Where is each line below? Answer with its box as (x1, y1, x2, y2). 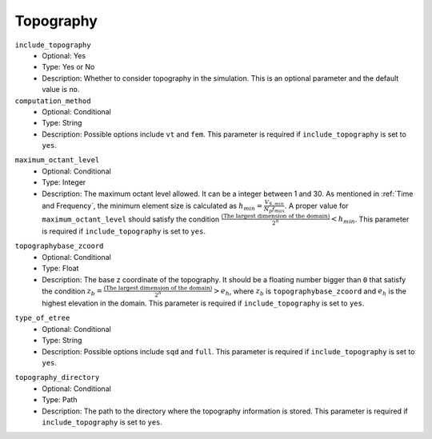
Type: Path (42, 395, 78, 405)
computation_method (14, 96, 91, 106)
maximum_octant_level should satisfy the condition (42, 214, 220, 224)
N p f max (263, 206, 286, 214)
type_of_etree (14, 313, 70, 323)
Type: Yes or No (42, 62, 95, 72)
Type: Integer (42, 178, 86, 187)
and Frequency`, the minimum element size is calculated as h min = (42, 201, 263, 212)
